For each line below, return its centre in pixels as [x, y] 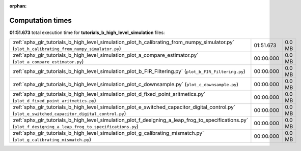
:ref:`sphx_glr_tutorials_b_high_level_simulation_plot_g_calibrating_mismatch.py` [108, 133]
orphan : [18, 6]
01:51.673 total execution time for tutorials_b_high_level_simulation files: [87, 32]
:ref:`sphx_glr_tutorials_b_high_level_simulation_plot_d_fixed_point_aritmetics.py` [109, 94]
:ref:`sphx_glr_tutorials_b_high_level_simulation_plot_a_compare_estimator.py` [105, 55]
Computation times [40, 20]
